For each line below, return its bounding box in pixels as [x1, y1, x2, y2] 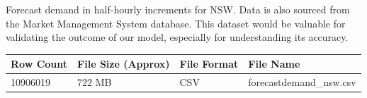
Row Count [11, 56, 68, 71]
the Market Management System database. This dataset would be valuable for [6, 16, 346, 30]
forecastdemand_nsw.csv [248, 75, 356, 90]
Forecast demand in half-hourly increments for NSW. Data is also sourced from [6, 2, 350, 16]
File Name [248, 56, 300, 71]
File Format [179, 56, 239, 71]
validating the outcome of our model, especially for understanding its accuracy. [6, 30, 349, 44]
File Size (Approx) [77, 56, 170, 71]
